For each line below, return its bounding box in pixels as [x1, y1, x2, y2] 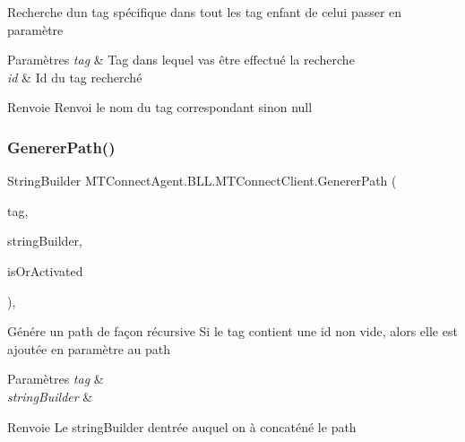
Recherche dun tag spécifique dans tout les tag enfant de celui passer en [7, 3, 402, 21]
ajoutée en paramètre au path [7, 339, 171, 358]
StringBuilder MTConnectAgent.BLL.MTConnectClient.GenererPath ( [7, 171, 397, 190]
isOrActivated [7, 261, 83, 280]
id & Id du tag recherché [7, 67, 142, 86]
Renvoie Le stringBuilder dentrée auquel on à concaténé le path [7, 417, 357, 436]
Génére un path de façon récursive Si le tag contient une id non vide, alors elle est [7, 322, 458, 341]
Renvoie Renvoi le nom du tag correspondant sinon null [7, 98, 313, 117]
